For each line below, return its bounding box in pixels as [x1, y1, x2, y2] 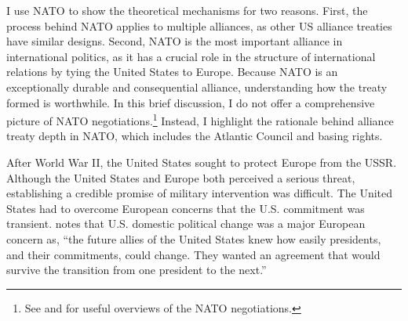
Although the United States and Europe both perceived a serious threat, [6, 169, 355, 186]
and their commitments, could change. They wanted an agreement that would [6, 246, 381, 262]
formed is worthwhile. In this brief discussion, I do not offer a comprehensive [6, 94, 375, 110]
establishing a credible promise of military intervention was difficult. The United [6, 185, 393, 201]
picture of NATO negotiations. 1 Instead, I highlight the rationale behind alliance [6, 110, 394, 128]
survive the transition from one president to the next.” [6, 261, 267, 278]
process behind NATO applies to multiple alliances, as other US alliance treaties [6, 17, 392, 34]
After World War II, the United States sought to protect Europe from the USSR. [6, 154, 397, 170]
